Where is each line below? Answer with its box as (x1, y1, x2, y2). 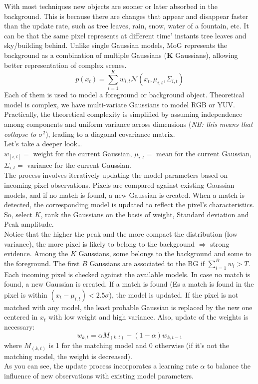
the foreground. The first (4, 258, 80, 268)
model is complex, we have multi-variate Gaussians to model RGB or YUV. (4, 99, 235, 109)
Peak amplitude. (4, 219, 54, 229)
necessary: (4, 322, 35, 332)
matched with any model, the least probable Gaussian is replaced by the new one (4, 302, 253, 312)
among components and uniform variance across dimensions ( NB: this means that (4, 119, 253, 129)
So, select (4, 209, 32, 219)
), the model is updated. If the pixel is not (109, 289, 239, 300)
